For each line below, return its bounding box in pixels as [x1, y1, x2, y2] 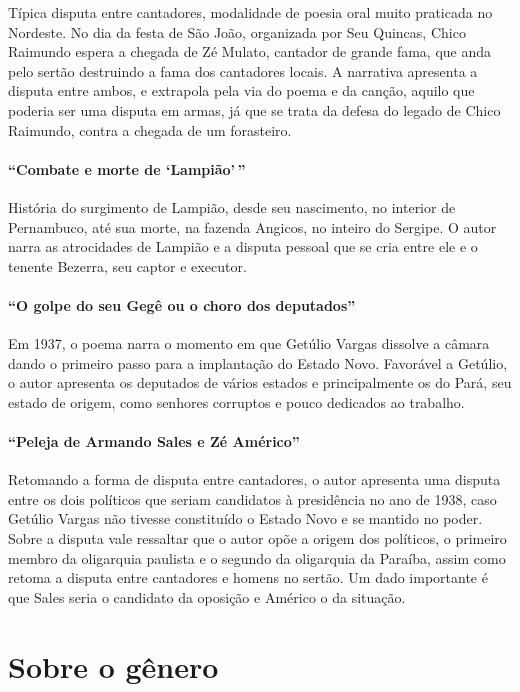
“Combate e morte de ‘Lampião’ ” [8, 158, 246, 179]
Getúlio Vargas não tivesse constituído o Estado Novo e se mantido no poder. [8, 508, 483, 529]
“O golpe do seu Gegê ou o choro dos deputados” [8, 294, 356, 315]
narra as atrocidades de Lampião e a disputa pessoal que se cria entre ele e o [8, 236, 478, 257]
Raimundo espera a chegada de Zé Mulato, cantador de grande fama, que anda [8, 41, 491, 62]
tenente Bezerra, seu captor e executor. [8, 255, 247, 276]
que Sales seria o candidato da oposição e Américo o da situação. [8, 586, 406, 607]
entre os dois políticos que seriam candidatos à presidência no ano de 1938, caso [8, 488, 497, 509]
